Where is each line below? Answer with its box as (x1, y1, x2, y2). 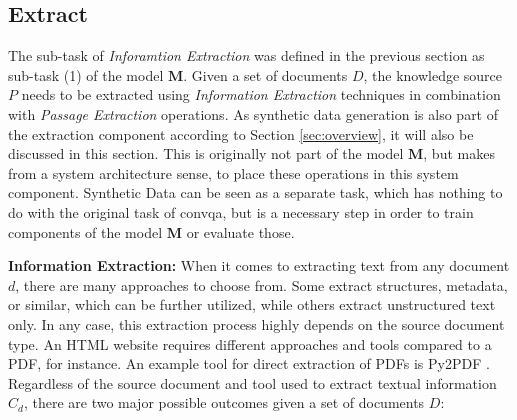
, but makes (423, 143, 495, 164)
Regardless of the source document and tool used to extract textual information (8, 372, 497, 393)
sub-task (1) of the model (8, 64, 164, 85)
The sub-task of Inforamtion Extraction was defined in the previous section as (8, 45, 485, 66)
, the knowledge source (363, 64, 503, 85)
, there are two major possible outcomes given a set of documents (23, 392, 425, 413)
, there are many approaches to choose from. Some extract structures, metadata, (15, 274, 508, 295)
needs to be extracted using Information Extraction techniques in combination (21, 84, 501, 105)
